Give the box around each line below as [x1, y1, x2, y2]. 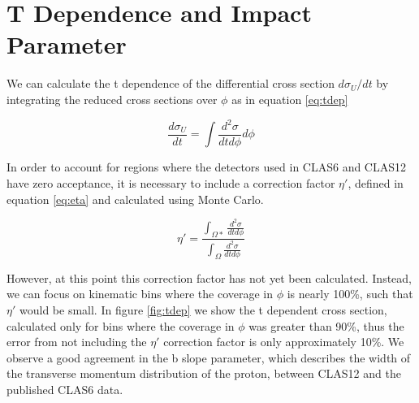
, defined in [348, 175, 404, 192]
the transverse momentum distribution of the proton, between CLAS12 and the [6, 365, 401, 382]
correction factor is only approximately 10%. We [163, 333, 404, 350]
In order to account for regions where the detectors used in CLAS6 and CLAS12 [6, 158, 406, 175]
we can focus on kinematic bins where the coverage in [6, 285, 274, 302]
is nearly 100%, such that [287, 285, 413, 302]
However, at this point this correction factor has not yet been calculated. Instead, [6, 269, 412, 286]
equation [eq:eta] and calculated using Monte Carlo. [6, 190, 264, 207]
